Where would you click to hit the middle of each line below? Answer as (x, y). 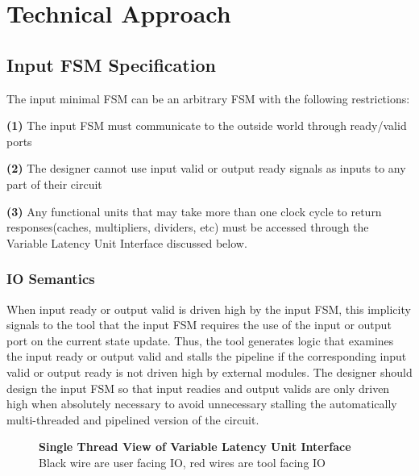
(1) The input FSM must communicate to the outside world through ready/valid (207, 125)
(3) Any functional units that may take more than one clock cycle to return (194, 211)
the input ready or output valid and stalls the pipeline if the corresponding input (207, 356)
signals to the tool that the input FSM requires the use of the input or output (199, 325)
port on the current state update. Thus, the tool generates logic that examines (200, 340)
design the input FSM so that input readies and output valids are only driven (198, 388)
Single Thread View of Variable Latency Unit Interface (195, 447)
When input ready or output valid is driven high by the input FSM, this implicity (209, 309)
